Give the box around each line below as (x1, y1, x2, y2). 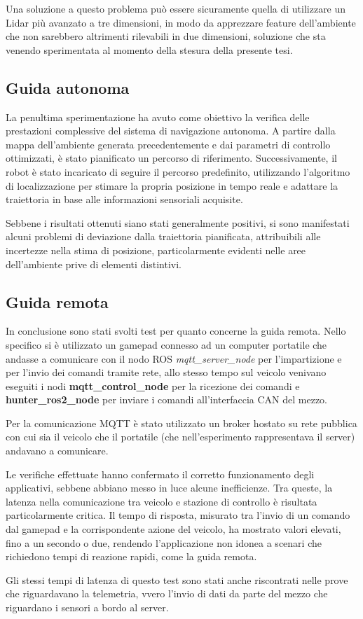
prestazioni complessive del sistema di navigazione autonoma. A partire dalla (6, 123, 336, 138)
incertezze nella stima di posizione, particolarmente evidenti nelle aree (6, 242, 306, 257)
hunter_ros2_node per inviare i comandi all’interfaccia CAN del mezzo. (6, 392, 328, 407)
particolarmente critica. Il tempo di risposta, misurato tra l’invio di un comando (6, 508, 350, 522)
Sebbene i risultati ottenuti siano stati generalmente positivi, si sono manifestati (6, 215, 350, 230)
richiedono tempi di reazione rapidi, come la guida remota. (6, 549, 257, 564)
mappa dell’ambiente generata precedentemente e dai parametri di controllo (6, 137, 331, 151)
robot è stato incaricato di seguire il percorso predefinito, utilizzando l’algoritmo (6, 164, 350, 179)
